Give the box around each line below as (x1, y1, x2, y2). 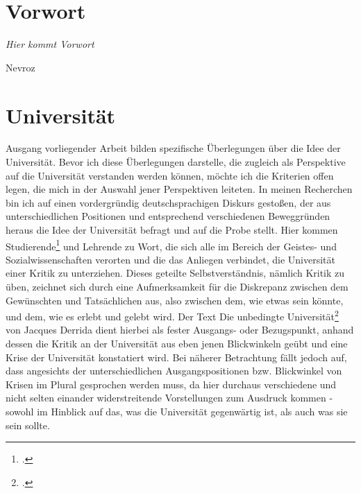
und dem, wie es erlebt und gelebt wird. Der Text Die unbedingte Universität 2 (6, 307, 339, 323)
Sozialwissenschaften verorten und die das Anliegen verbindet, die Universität (6, 252, 336, 266)
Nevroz (6, 60, 35, 74)
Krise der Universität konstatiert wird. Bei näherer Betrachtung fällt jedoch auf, (6, 349, 347, 364)
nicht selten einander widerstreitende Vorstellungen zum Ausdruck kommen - (6, 390, 333, 405)
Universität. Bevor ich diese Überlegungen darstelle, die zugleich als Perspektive (6, 155, 346, 169)
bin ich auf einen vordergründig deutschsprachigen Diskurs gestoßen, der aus (6, 195, 331, 209)
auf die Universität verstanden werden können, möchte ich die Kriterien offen (6, 168, 334, 182)
